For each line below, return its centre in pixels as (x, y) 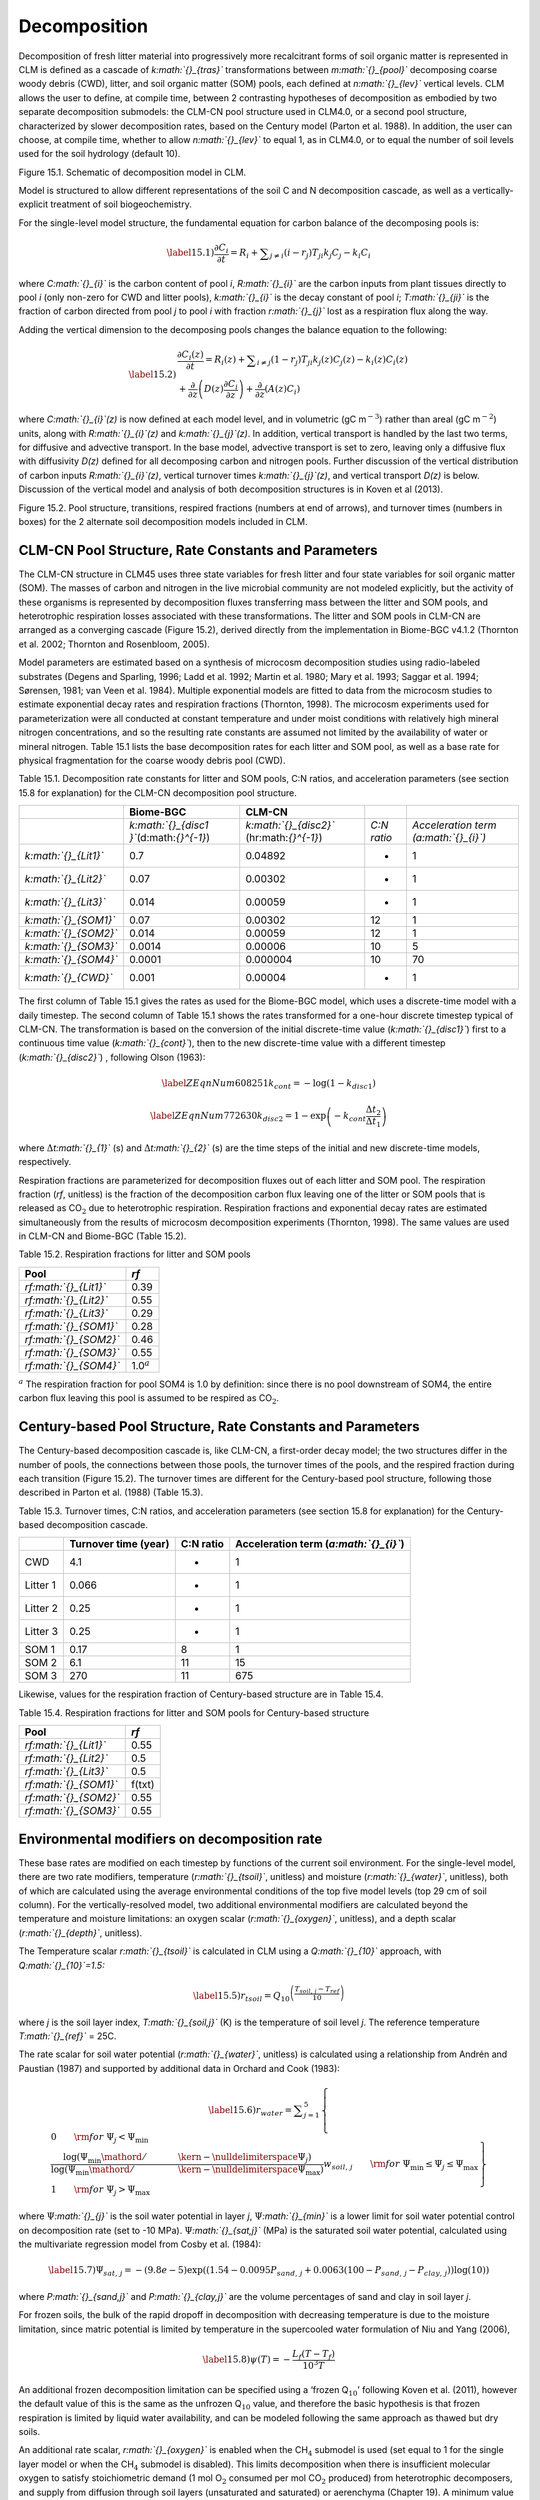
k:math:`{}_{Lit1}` (64, 856)
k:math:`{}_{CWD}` (69, 978)
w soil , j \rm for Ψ (367, 2165)
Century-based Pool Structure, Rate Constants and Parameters (219, 1426)
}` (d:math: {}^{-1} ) (169, 838)
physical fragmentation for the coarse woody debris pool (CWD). (152, 760)
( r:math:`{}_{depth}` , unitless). (80, 1932)
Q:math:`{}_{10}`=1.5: (61, 1965)
